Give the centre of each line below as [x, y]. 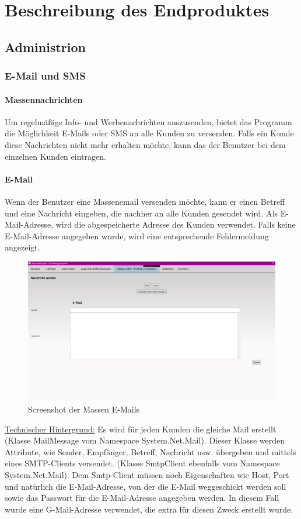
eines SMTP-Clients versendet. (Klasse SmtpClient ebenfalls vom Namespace [142, 463]
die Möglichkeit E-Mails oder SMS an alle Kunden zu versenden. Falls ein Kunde [149, 133]
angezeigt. [22, 247]
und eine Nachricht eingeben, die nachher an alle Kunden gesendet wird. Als [141, 213]
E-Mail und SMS [45, 76]
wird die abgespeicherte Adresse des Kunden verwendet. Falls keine [176, 224]
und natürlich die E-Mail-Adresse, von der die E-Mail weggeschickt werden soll [146, 486]
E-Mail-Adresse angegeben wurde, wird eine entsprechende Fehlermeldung [137, 236]
